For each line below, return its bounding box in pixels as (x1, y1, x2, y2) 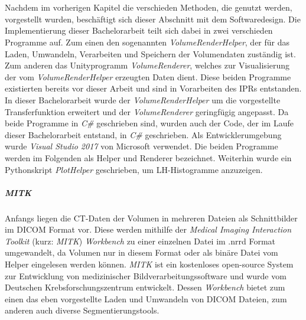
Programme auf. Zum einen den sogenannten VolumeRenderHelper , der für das (5, 35, 290, 48)
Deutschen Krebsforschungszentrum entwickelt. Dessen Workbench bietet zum (5, 281, 285, 293)
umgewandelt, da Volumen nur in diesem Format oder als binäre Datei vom (5, 246, 278, 259)
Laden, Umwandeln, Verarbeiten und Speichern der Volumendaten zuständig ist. (5, 47, 296, 60)
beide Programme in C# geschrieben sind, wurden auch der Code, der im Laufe (5, 117, 294, 129)
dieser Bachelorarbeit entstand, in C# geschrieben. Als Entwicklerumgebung (5, 128, 282, 141)
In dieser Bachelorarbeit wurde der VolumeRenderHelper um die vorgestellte (5, 93, 281, 106)
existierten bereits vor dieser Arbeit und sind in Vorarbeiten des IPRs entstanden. (5, 82, 302, 94)
